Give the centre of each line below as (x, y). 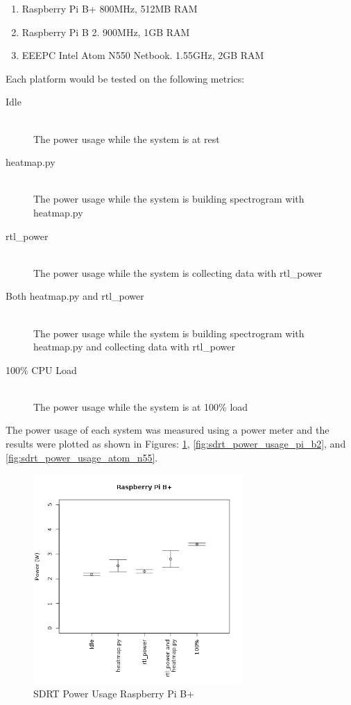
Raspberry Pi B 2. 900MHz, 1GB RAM (106, 32)
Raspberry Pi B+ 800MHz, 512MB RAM (110, 8)
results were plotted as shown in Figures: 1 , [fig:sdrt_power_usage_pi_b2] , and (176, 444)
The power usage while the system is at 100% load (141, 406)
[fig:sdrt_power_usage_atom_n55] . (82, 457)
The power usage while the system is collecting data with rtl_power (178, 272)
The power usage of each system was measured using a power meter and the (168, 430)
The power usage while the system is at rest (127, 138)
